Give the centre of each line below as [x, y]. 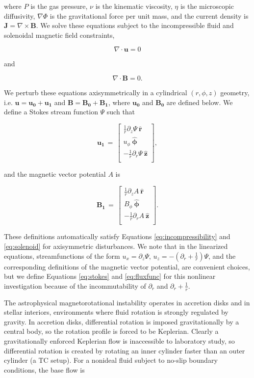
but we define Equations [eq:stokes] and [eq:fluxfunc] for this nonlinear [110, 276]
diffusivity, [20, 15]
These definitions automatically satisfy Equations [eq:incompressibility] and [117, 236]
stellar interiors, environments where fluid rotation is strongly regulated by [116, 312]
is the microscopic [207, 6]
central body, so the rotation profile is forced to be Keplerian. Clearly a [111, 331]
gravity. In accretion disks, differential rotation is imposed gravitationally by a [122, 321]
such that [121, 112]
